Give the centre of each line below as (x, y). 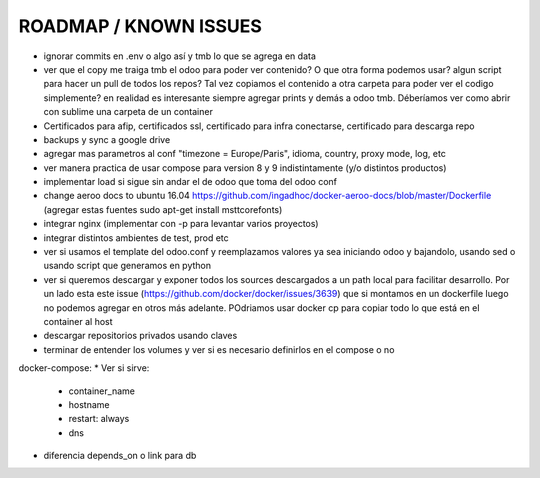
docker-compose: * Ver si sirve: (84, 368)
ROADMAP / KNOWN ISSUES (140, 26)
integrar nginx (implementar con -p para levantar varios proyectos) (181, 224)
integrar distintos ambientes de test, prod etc (136, 237)
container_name (101, 391)
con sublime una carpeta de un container (128, 112)
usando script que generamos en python (127, 266)
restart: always (99, 419)
